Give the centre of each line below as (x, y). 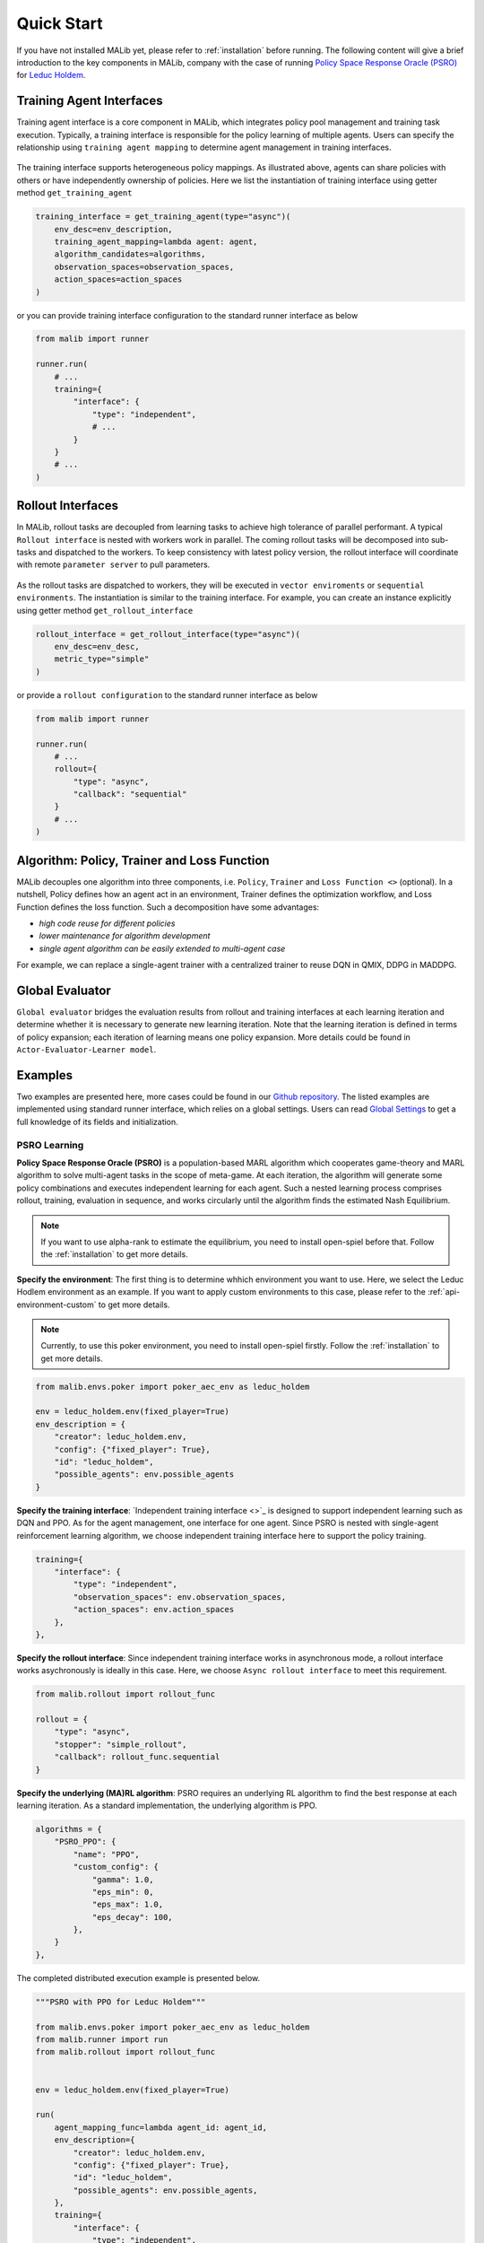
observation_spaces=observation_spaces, (144, 266)
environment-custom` (56, 1305)
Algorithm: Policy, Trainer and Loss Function (143, 860)
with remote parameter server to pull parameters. (113, 564)
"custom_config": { (116, 1867)
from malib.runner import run (102, 2040)
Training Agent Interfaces (90, 101)
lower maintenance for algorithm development (125, 936)
